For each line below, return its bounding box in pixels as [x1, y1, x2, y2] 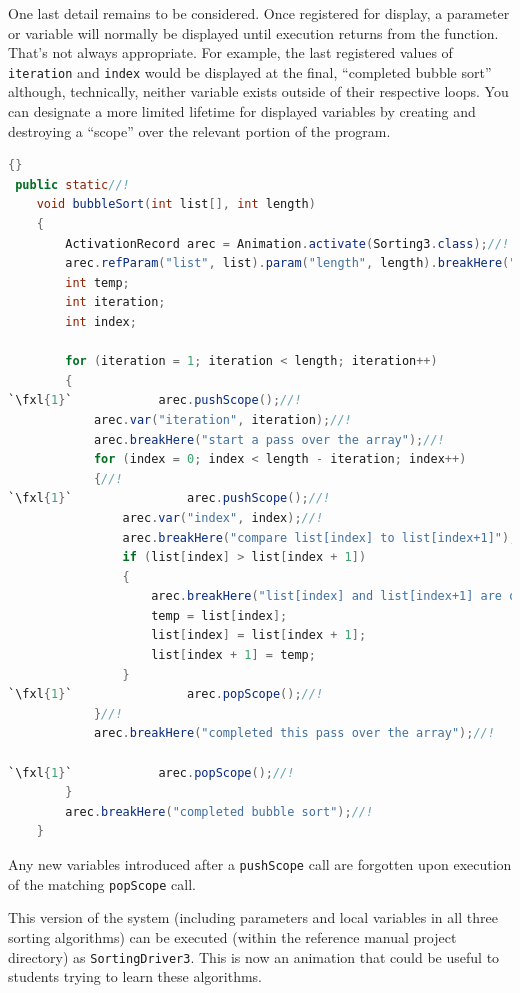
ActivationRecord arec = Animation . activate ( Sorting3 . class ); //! [65, 236, 510, 251]
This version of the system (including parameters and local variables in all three [8, 907, 498, 928]
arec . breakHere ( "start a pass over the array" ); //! [93, 432, 445, 447]
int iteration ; [65, 295, 166, 310]
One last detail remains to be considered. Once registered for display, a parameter [8, 3, 510, 23]
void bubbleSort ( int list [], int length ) [36, 197, 316, 212]
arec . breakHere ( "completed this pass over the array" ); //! [93, 726, 495, 741]
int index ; [65, 314, 137, 329]
